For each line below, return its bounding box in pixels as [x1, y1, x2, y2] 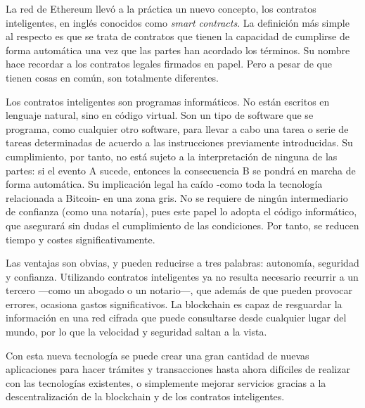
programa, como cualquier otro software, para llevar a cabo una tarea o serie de [6, 121, 349, 136]
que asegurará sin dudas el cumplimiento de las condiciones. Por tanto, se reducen [6, 217, 359, 232]
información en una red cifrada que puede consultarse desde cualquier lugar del [6, 310, 347, 325]
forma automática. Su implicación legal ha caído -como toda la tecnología [6, 177, 323, 191]
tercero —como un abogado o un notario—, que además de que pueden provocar [6, 283, 352, 298]
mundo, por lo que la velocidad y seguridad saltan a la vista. [6, 324, 267, 339]
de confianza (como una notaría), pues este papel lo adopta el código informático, [6, 204, 357, 219]
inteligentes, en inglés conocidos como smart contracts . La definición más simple [6, 15, 350, 30]
